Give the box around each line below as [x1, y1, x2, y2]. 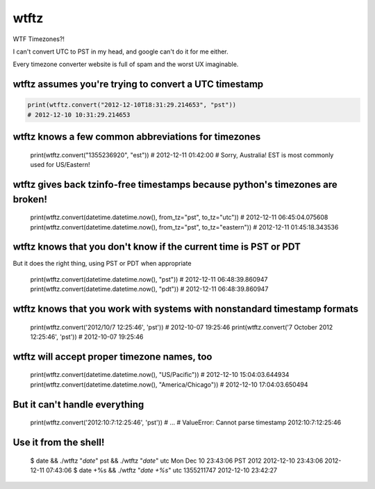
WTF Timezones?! [12, 35, 65, 43]
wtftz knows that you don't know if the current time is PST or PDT [12, 241, 301, 253]
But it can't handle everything [12, 399, 144, 410]
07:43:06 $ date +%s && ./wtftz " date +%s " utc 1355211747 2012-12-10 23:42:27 [45, 466, 278, 474]
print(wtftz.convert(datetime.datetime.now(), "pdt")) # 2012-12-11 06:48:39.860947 [30, 285, 269, 294]
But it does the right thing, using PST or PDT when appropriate [12, 259, 192, 268]
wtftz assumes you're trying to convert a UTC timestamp [12, 79, 264, 90]
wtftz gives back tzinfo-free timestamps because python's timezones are [12, 178, 337, 191]
